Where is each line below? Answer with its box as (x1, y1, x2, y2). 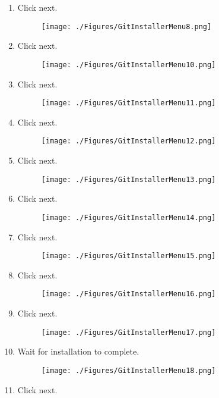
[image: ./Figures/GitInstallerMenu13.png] (41, 175, 216, 184)
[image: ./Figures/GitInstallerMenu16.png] (41, 290, 216, 299)
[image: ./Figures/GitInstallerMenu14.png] (41, 213, 216, 222)
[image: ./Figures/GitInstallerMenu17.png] (41, 328, 216, 337)
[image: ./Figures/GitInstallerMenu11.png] (41, 99, 216, 108)
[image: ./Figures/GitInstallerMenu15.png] (41, 252, 216, 261)
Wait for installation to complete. (17, 345, 139, 358)
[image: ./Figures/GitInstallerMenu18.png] (41, 366, 216, 375)
